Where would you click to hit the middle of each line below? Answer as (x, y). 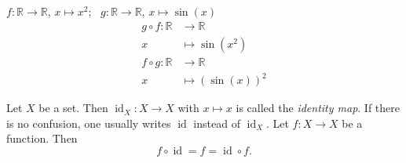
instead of (217, 123)
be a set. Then (73, 108)
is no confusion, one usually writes (89, 123)
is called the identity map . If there (318, 108)
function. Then (42, 138)
